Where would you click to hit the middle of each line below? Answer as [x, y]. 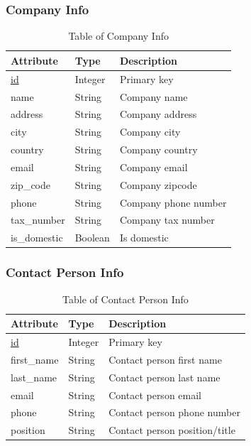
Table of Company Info [118, 36]
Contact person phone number [174, 412]
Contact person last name [164, 377]
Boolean [92, 238]
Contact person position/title [172, 430]
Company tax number [167, 220]
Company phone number [173, 202]
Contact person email [155, 395]
